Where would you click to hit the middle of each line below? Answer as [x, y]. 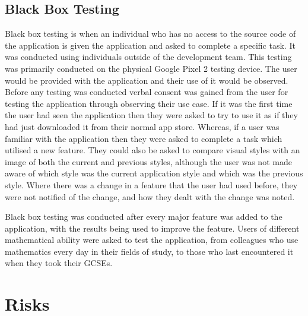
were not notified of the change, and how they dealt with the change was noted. [150, 196]
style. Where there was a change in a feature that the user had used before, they [151, 184]
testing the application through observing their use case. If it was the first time [149, 103]
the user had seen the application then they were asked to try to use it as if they [151, 115]
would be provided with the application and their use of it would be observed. [147, 80]
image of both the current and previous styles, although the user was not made [148, 161]
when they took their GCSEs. [59, 263]
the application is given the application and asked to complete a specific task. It [150, 45]
